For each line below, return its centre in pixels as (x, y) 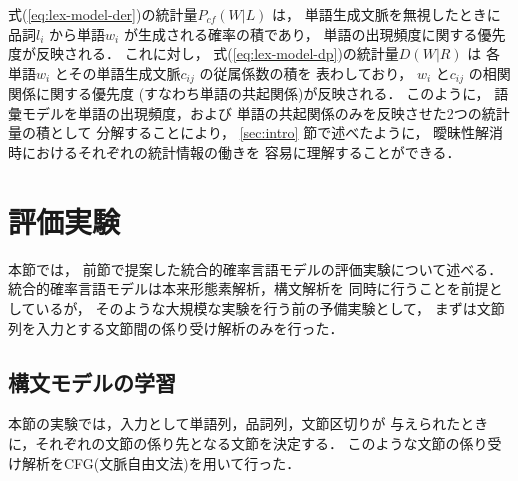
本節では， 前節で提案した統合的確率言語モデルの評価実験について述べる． (255, 268)
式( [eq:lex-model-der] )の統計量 (103, 14)
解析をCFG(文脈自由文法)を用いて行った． (161, 462)
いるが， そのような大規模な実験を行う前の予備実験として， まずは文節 (270, 307)
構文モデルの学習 (92, 381)
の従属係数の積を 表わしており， (306, 72)
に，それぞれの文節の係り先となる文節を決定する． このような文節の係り (248, 442)
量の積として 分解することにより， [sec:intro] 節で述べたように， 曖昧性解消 (256, 132)
